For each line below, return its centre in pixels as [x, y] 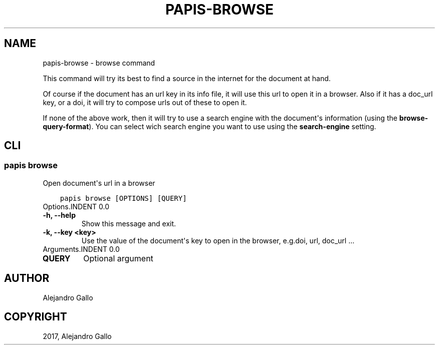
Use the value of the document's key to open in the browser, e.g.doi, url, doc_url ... [218, 240]
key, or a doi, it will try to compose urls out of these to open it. [145, 102]
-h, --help [59, 215]
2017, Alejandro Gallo [77, 336]
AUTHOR [27, 278]
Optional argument [118, 258]
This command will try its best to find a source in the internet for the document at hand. [187, 78]
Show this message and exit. [129, 223]
